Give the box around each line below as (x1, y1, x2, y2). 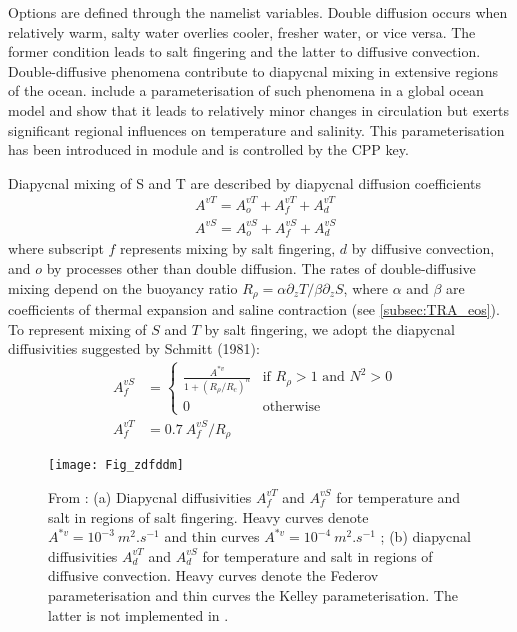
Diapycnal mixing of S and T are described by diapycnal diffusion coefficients (8, 172, 482, 193)
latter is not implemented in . (48, 604, 229, 625)
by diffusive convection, (351, 238, 495, 259)
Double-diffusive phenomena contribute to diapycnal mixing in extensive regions (8, 60, 499, 81)
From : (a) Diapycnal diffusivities (48, 486, 252, 507)
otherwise (262, 400, 321, 415)
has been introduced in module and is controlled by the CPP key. (8, 139, 409, 160)
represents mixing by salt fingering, (120, 238, 336, 259)
